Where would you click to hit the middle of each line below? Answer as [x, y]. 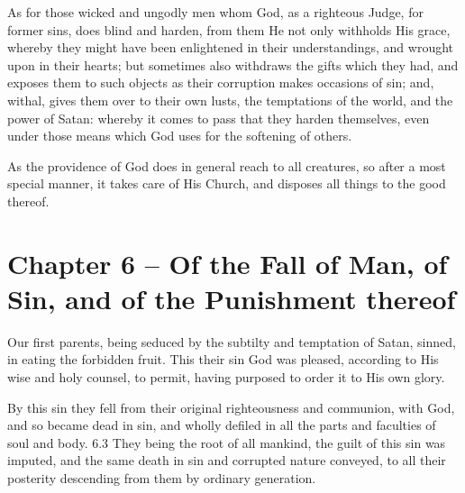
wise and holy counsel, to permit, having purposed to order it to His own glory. [226, 377]
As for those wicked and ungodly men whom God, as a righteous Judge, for [215, 12]
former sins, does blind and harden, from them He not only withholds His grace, [229, 29]
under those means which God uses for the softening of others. [180, 136]
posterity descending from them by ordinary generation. [162, 478]
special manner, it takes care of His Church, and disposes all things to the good [227, 183]
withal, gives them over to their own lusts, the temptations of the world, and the [230, 100]
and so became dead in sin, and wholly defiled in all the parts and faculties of [222, 425]
